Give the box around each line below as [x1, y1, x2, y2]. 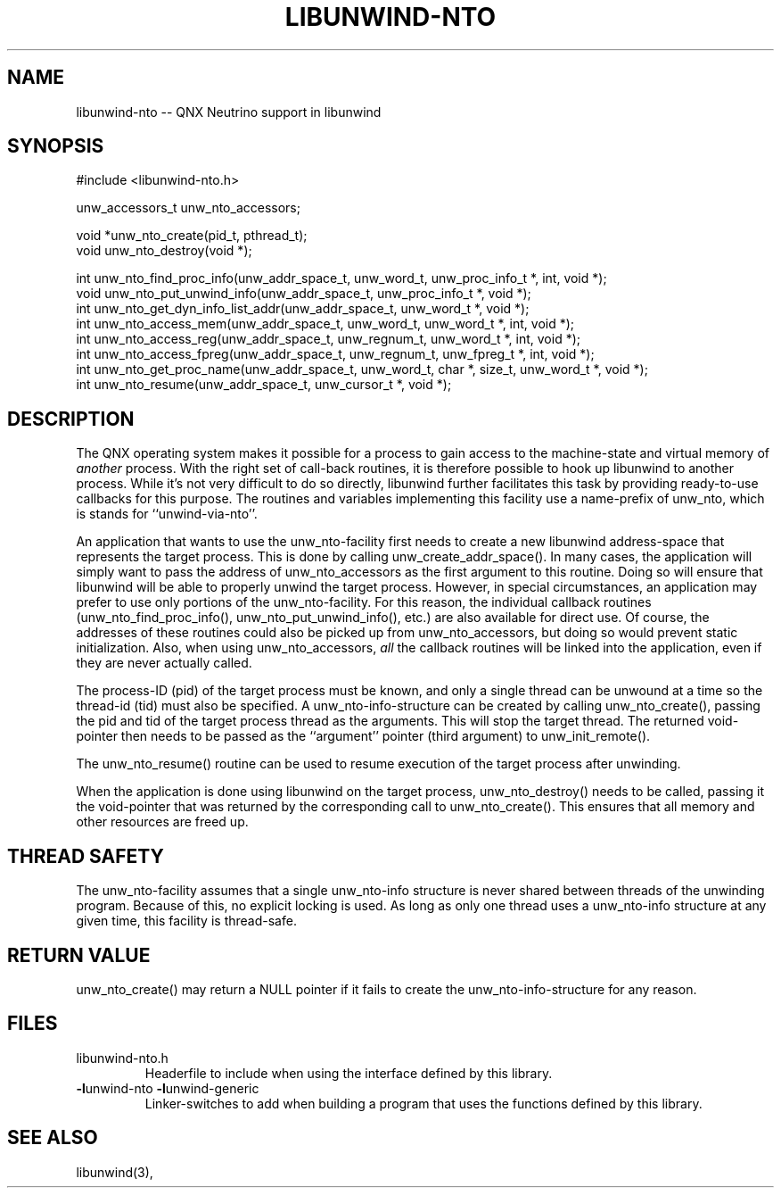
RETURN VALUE [7, 943, 151, 967]
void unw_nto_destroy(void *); [76, 243, 252, 259]
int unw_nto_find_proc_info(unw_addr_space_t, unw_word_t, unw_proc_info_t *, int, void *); [76, 270, 607, 286]
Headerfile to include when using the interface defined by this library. [144, 1065, 553, 1081]
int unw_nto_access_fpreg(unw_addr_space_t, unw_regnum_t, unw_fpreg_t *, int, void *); [76, 346, 595, 362]
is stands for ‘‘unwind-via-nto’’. [76, 506, 258, 522]
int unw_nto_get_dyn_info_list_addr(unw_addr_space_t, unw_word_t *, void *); [76, 301, 530, 317]
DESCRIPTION [7, 407, 135, 430]
